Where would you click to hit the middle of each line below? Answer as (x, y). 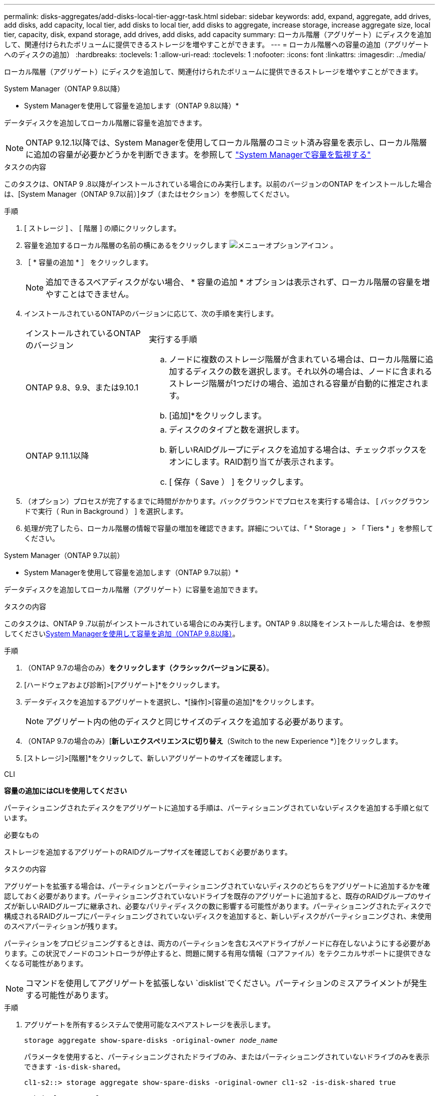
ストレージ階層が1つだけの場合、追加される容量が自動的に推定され (295, 383)
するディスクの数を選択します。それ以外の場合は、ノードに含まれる (305, 371)
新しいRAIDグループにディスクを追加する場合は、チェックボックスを (298, 450)
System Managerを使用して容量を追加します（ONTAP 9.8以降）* (132, 106)
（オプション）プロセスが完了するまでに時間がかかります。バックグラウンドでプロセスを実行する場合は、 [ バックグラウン (227, 501)
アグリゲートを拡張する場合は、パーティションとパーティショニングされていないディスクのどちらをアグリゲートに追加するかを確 (217, 886)
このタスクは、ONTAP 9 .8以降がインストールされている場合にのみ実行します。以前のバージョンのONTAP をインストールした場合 (218, 184)
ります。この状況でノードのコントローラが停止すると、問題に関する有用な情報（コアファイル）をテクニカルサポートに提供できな (218, 953)
